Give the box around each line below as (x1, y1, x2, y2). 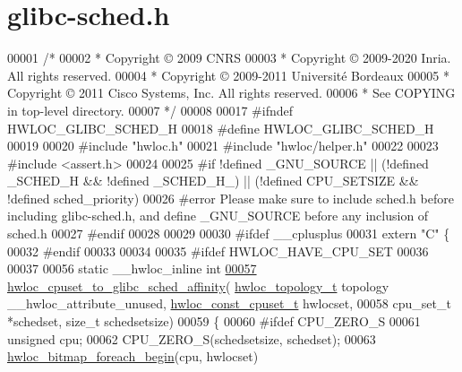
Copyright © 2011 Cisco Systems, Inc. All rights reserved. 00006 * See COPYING (7, 83, 456, 102)
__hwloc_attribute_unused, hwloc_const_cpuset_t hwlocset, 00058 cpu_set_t (7, 294, 451, 313)
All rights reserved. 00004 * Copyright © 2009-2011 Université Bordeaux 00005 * (7, 65, 449, 84)
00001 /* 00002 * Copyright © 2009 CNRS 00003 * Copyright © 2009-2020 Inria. (7, 48, 451, 67)
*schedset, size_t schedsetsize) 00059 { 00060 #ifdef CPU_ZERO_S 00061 (7, 312, 421, 331)
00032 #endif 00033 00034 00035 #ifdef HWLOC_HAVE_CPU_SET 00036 (7, 241, 429, 260)
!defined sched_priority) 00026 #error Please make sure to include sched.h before (7, 188, 454, 207)
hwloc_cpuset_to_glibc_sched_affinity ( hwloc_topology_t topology (7, 276, 389, 295)
